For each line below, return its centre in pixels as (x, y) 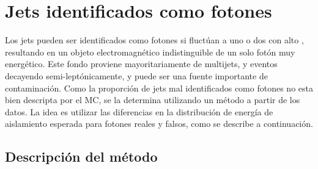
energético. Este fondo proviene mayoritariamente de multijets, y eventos (141, 64)
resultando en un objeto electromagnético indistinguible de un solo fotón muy (150, 52)
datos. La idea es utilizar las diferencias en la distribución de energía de (139, 111)
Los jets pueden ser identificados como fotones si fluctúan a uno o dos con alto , (154, 40)
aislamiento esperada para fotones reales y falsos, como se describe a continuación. (159, 124)
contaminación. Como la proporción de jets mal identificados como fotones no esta (159, 88)
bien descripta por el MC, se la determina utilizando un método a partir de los (153, 100)
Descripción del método (81, 156)
